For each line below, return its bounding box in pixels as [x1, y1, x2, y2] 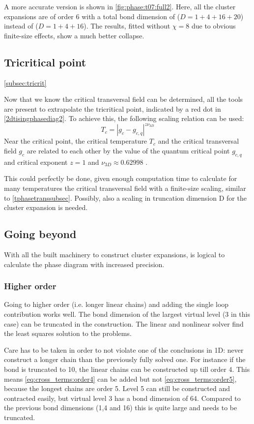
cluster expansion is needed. [4, 202, 88, 212]
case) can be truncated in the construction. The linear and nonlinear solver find [4, 318, 244, 329]
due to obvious [191, 21, 236, 31]
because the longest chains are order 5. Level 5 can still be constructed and [4, 383, 230, 394]
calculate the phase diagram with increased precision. [4, 259, 165, 269]
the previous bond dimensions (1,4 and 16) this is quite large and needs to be [4, 402, 237, 413]
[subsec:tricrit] [4, 77, 47, 88]
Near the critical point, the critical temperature [4, 136, 147, 146]
